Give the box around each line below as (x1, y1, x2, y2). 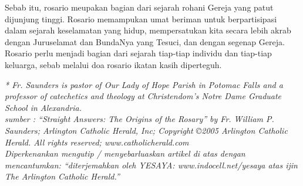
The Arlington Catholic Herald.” (5, 170, 120, 182)
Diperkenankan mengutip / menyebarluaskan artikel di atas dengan (5, 147, 245, 160)
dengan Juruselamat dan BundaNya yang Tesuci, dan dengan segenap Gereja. (5, 35, 285, 48)
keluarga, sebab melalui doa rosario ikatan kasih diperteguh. (5, 58, 222, 70)
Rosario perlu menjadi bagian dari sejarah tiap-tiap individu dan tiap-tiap (5, 47, 272, 59)
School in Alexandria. (5, 101, 82, 113)
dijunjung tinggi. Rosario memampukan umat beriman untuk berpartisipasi (5, 12, 277, 25)
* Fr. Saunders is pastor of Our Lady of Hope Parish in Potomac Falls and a (5, 78, 283, 90)
